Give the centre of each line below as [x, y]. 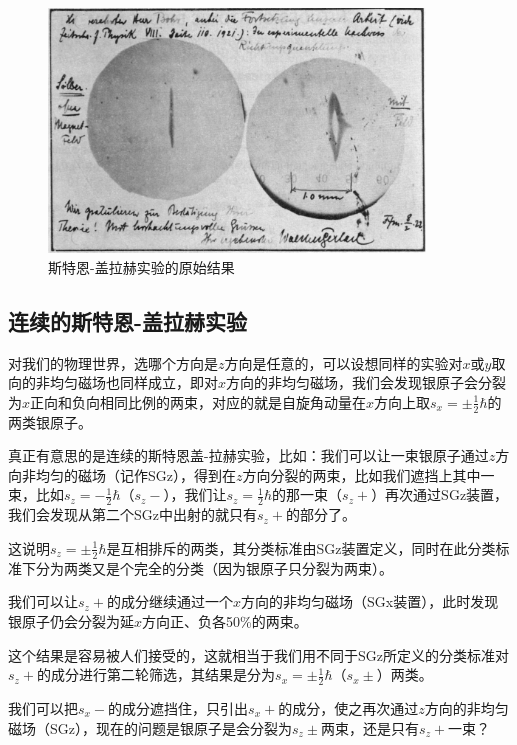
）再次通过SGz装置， [440, 494]
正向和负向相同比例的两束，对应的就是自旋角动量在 [198, 401]
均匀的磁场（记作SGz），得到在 [135, 474]
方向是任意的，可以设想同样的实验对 [343, 362]
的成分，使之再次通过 [348, 707]
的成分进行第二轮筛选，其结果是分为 [156, 674]
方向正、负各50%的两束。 [225, 620]
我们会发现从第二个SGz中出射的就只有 [132, 514]
